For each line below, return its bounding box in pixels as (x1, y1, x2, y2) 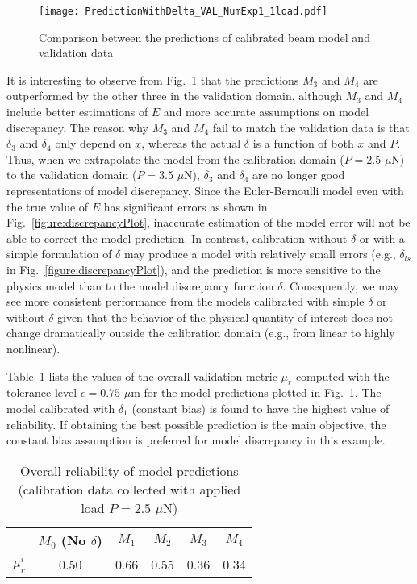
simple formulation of (6, 245, 112, 262)
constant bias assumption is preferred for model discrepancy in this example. (6, 432, 386, 448)
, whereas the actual (141, 135, 241, 152)
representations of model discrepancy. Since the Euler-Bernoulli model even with (6, 182, 404, 198)
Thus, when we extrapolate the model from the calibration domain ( (6, 150, 344, 167)
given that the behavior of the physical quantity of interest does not (57, 308, 394, 325)
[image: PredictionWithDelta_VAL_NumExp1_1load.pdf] (39, 6, 327, 17)
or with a (359, 229, 405, 246)
